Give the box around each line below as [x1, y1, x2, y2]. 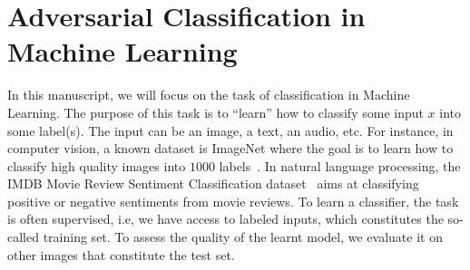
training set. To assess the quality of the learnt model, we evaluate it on [43, 227, 443, 246]
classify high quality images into [7, 156, 186, 175]
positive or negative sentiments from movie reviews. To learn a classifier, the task [7, 191, 459, 210]
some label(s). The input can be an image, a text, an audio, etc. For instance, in [7, 121, 454, 140]
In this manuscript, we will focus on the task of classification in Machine [7, 85, 410, 104]
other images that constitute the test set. [7, 245, 235, 264]
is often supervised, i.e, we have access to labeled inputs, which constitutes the [7, 209, 444, 228]
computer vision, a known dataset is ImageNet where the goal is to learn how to [7, 139, 454, 158]
